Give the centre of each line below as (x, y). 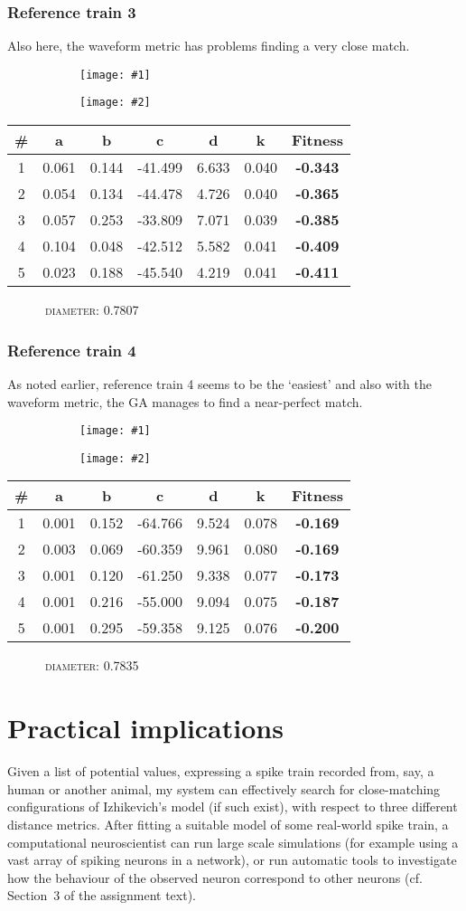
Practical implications (145, 728)
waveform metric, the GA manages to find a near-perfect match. (185, 401)
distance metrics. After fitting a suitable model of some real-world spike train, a (228, 824)
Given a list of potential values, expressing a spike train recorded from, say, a (221, 771)
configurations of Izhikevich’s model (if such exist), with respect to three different (233, 807)
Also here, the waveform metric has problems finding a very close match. (209, 46)
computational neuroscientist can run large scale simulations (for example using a (233, 842)
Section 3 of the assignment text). (102, 895)
